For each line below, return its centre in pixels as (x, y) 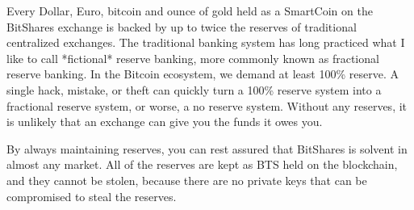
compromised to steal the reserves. (92, 196)
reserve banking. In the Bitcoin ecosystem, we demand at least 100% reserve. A (203, 74)
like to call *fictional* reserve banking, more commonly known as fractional (193, 58)
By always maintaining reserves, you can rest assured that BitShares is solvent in (207, 148)
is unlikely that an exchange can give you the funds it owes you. (165, 122)
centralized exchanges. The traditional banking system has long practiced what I (206, 42)
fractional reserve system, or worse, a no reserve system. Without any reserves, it (207, 105)
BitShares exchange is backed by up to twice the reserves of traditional (182, 26)
